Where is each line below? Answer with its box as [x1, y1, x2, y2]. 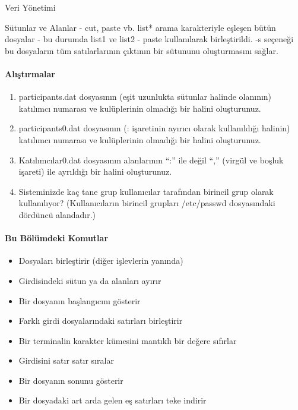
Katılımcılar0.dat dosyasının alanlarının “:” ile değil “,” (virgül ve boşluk [18, 153, 284, 166]
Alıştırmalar [5, 67, 55, 80]
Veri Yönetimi [5, 1, 56, 13]
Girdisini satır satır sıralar [18, 354, 114, 367]
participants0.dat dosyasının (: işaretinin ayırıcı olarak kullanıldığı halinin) [18, 122, 290, 134]
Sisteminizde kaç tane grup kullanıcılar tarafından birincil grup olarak [18, 185, 274, 197]
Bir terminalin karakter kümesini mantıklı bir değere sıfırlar [18, 334, 237, 346]
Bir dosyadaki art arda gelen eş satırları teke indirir [18, 394, 207, 406]
